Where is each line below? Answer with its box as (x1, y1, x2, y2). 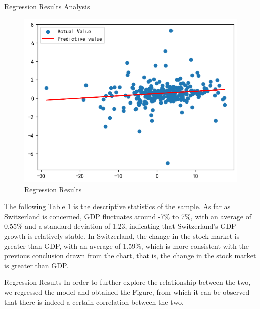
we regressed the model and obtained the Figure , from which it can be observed (4, 286, 250, 297)
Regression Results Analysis (4, 1, 90, 11)
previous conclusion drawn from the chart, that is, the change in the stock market (4, 250, 256, 261)
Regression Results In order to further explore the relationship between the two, (4, 277, 251, 287)
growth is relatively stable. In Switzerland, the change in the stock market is (4, 231, 240, 241)
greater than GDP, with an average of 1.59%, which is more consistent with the (4, 240, 249, 251)
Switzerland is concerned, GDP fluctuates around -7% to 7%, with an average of (4, 211, 251, 221)
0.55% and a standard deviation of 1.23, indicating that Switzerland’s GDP (4, 221, 236, 231)
